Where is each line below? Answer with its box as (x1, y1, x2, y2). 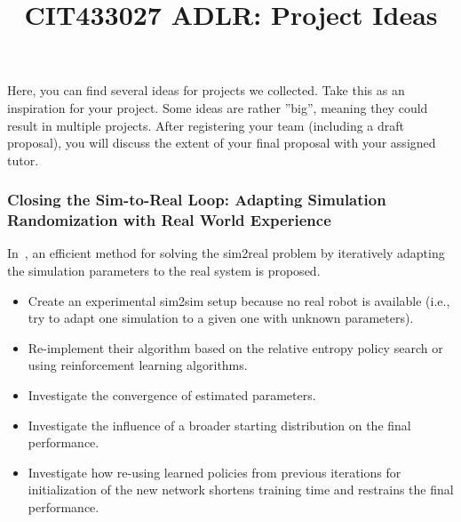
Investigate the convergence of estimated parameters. (28, 386, 316, 405)
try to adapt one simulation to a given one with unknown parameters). (28, 309, 414, 327)
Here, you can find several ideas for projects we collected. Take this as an (7, 81, 405, 100)
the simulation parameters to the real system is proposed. (7, 261, 321, 280)
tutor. (7, 150, 39, 169)
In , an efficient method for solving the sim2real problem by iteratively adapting (7, 244, 445, 262)
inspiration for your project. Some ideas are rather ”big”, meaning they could (7, 98, 428, 116)
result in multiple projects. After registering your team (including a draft (7, 116, 404, 134)
